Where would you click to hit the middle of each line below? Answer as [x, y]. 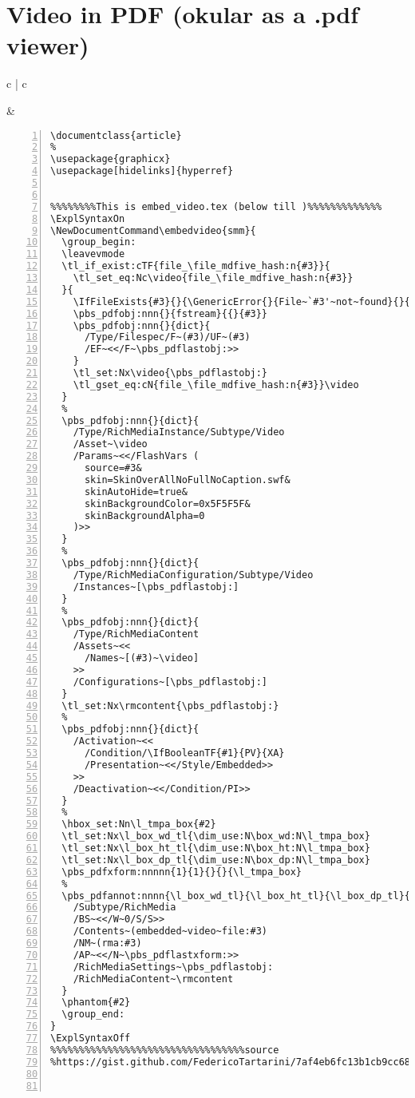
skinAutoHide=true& [136, 492]
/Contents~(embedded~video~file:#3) [170, 932]
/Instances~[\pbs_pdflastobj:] [156, 587]
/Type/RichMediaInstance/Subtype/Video [179, 432]
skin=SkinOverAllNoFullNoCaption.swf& [187, 480]
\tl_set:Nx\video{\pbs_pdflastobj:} [170, 373]
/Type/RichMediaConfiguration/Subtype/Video [193, 575]
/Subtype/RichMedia [125, 908]
